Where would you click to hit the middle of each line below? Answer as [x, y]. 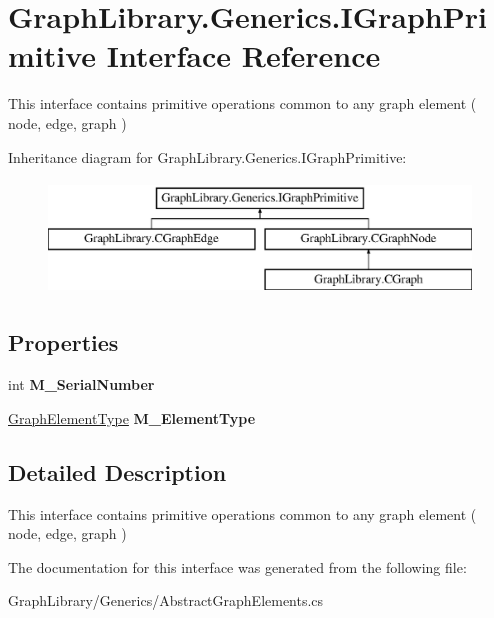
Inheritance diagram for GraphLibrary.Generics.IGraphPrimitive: [207, 156]
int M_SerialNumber [81, 384]
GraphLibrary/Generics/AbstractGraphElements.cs [166, 600]
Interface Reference [243, 55]
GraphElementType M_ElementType [132, 417]
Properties [63, 342]
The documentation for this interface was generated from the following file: [237, 566]
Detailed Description [117, 471]
